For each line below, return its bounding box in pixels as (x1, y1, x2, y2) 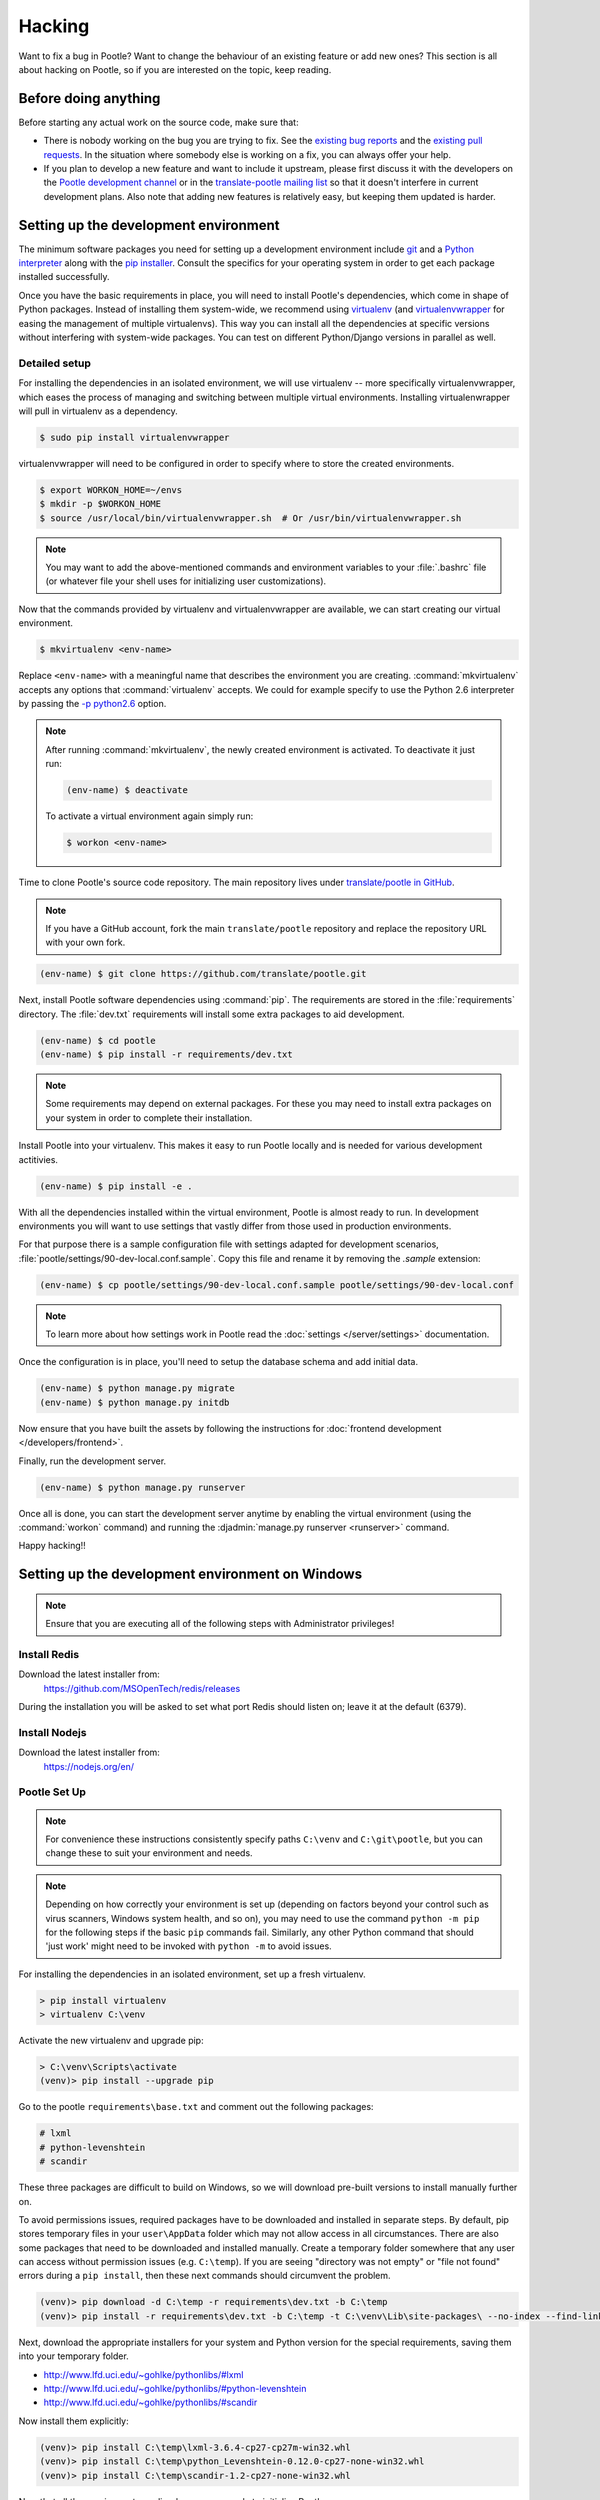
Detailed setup (18, 356, 92, 370)
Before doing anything (18, 90, 161, 107)
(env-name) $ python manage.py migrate (39, 1383, 235, 1394)
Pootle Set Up (18, 1785, 87, 1799)
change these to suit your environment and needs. (45, 1847, 254, 1859)
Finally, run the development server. (18, 1455, 167, 1467)
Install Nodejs (18, 1725, 87, 1739)
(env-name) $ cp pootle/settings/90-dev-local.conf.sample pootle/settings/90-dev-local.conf (39, 1279, 515, 1290)
